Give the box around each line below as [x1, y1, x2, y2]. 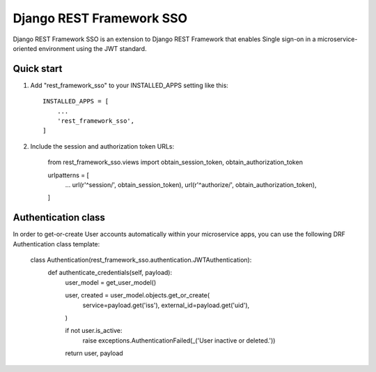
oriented [13, 44, 38, 52]
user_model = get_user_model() [65, 278, 157, 286]
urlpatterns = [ [47, 171, 90, 179]
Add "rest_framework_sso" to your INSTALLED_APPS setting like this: [30, 81, 229, 89]
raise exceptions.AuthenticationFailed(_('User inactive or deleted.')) [82, 336, 276, 345]
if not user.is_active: [65, 327, 123, 335]
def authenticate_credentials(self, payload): [47, 269, 173, 277]
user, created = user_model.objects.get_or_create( [65, 291, 210, 299]
